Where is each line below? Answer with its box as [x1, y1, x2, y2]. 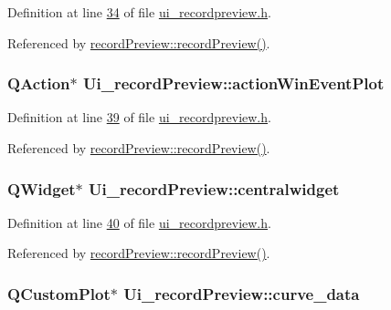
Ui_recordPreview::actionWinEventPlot [83, 72, 385, 95]
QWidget [7, 177, 76, 200]
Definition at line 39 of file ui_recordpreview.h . [7, 108, 271, 127]
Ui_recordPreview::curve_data [123, 282, 360, 305]
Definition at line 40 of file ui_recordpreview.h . [7, 212, 271, 232]
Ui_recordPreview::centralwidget [89, 177, 340, 200]
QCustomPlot [7, 282, 111, 305]
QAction [7, 72, 70, 95]
